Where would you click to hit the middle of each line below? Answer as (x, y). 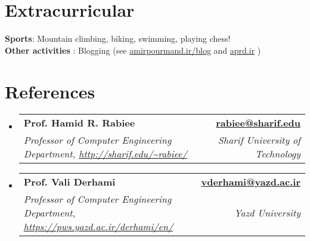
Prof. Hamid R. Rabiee (79, 123)
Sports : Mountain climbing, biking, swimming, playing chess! (118, 38)
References (50, 91)
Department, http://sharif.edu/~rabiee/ (105, 154)
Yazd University (267, 213)
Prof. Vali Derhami (69, 182)
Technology (278, 154)
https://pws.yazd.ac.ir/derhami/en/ (98, 227)
